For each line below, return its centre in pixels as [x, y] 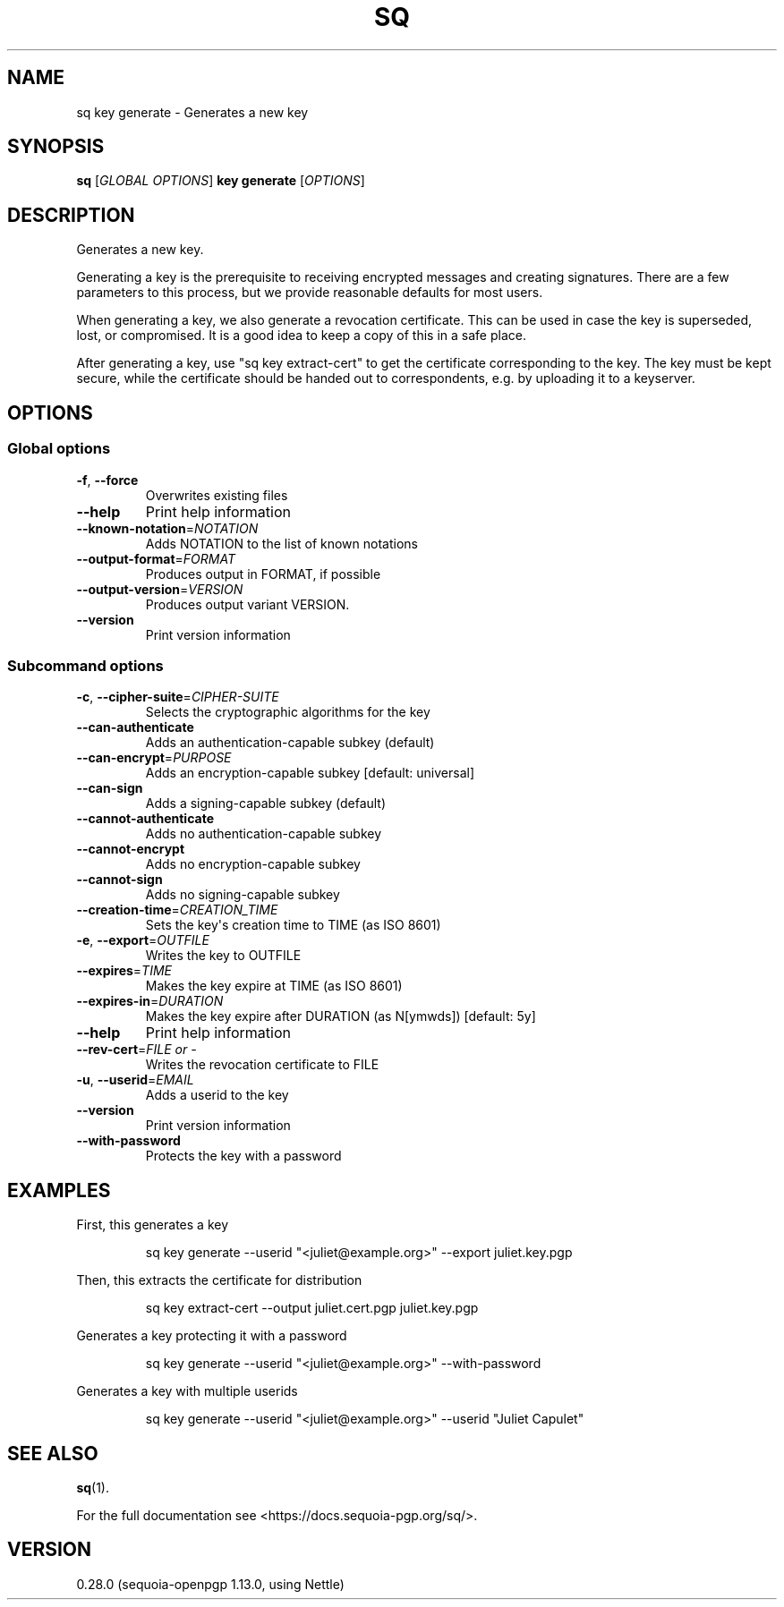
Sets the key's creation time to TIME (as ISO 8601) [293, 925]
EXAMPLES [59, 1190]
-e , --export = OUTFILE [143, 940]
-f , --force [107, 480]
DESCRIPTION [71, 215]
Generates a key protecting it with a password [212, 1336]
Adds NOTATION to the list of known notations [281, 543]
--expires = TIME [124, 971]
